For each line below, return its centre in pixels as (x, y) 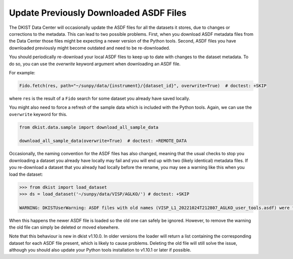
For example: (22, 72)
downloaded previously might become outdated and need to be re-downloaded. (90, 48)
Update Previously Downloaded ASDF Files (98, 13)
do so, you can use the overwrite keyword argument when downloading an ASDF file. (95, 64)
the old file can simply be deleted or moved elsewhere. (64, 227)
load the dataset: (26, 174)
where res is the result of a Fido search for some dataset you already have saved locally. (100, 98)
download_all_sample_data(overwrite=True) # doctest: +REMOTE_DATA (103, 141)
